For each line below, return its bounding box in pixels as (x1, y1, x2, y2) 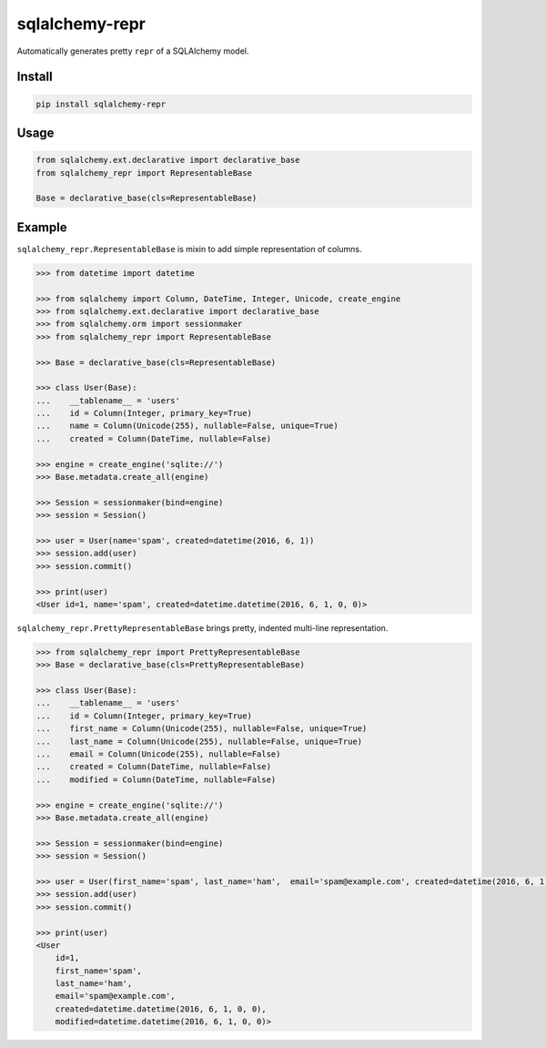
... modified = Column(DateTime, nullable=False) (35, 774, 277, 785)
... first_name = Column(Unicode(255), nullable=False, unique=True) (35, 724, 368, 734)
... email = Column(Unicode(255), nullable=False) (35, 749, 281, 759)
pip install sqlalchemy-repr (35, 98, 167, 109)
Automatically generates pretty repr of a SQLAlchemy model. (16, 46, 249, 56)
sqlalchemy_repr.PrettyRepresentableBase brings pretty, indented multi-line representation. (16, 622, 389, 633)
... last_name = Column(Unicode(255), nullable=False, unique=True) (35, 736, 363, 747)
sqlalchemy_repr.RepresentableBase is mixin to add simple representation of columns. (16, 243, 362, 254)
